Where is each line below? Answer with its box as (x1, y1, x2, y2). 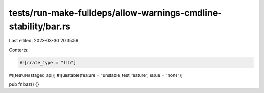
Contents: (9, 47, 29, 53)
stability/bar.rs (9, 21, 71, 32)
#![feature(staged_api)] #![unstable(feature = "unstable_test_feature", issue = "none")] (9, 72, 183, 78)
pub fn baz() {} (9, 81, 39, 87)
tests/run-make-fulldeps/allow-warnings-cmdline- (9, 7, 222, 18)
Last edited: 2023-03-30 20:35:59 (9, 38, 79, 44)
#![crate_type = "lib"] (19, 60, 77, 65)
